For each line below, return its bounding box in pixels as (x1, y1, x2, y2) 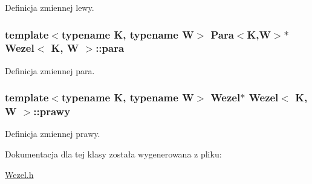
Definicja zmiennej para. (5, 64, 95, 77)
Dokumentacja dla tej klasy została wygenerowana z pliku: (5, 148, 222, 160)
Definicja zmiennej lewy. (5, 1, 94, 13)
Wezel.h (5, 168, 34, 180)
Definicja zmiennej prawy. (5, 127, 100, 140)
